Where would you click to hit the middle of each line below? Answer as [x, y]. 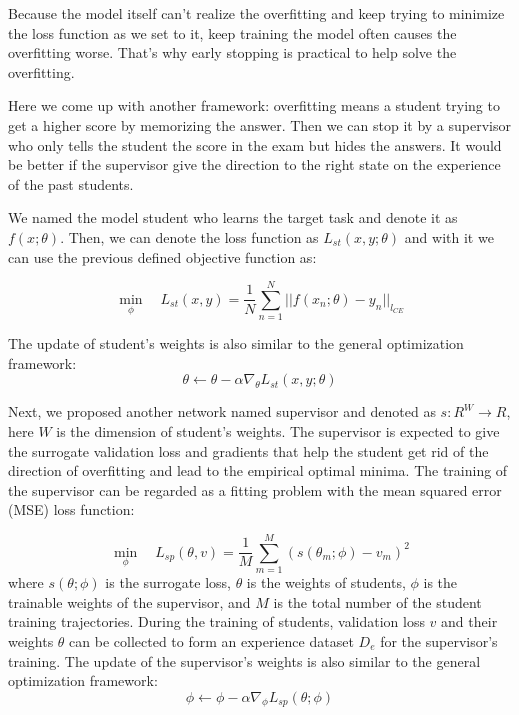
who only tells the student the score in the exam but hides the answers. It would [255, 144]
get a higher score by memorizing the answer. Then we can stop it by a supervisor [260, 124]
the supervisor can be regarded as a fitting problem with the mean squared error [255, 489]
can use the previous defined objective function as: [162, 256]
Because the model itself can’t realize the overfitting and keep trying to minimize [256, 13]
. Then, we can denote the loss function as [189, 236]
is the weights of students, [326, 582]
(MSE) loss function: [71, 509]
